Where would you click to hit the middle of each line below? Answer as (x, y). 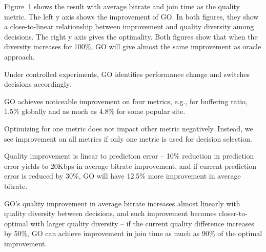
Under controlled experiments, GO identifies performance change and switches (127, 74)
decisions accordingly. (38, 84)
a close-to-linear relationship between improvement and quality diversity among (129, 26)
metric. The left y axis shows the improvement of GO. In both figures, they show (131, 16)
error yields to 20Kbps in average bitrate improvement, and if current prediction (130, 166)
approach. (19, 56)
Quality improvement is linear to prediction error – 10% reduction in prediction (129, 156)
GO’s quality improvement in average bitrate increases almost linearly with (122, 203)
